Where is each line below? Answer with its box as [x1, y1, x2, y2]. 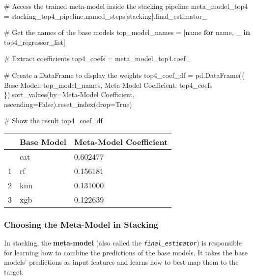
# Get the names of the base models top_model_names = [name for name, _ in [4, 27, 250, 37]
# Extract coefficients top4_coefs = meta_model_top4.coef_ [4, 53, 191, 64]
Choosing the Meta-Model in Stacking [4, 218, 159, 230]
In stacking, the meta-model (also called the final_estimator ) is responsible [4, 238, 242, 248]
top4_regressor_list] [4, 36, 65, 47]
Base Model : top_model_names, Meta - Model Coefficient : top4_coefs [4, 79, 213, 90]
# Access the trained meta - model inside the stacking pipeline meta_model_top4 [4, 1, 248, 11]
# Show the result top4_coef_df [4, 115, 103, 126]
